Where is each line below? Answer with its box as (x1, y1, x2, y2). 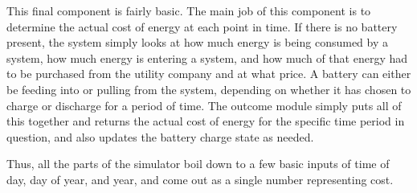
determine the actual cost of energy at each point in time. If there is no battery (6, 18, 398, 35)
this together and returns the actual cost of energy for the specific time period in (6, 113, 405, 129)
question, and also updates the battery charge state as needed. (6, 128, 314, 145)
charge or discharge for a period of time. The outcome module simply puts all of (6, 96, 402, 113)
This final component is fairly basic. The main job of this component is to (6, 2, 371, 18)
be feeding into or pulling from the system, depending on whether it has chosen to (6, 80, 411, 97)
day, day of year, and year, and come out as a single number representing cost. (6, 170, 394, 187)
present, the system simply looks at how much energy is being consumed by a (6, 34, 389, 51)
